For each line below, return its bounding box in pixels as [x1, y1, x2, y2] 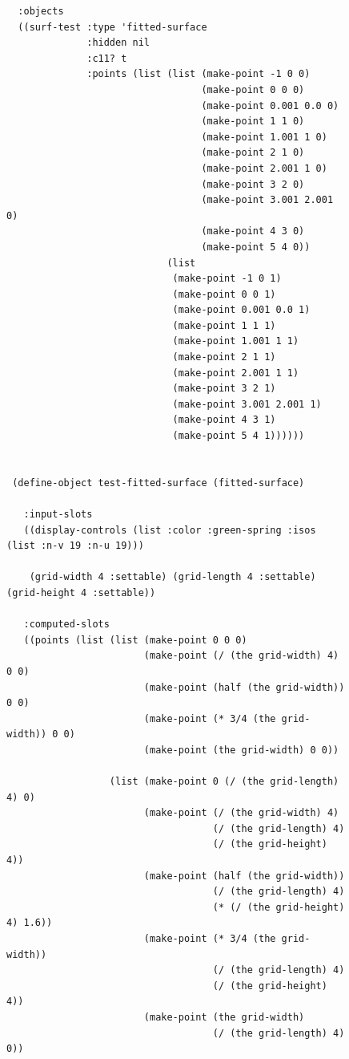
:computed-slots [23, 619, 110, 631]
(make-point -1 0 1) [172, 273, 282, 285]
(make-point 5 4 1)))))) [172, 430, 305, 442]
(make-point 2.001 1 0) [201, 162, 327, 174]
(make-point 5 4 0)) [201, 241, 311, 253]
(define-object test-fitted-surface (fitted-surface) [12, 477, 305, 489]
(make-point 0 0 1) [172, 288, 276, 300]
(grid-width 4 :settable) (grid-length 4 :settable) [29, 571, 316, 583]
